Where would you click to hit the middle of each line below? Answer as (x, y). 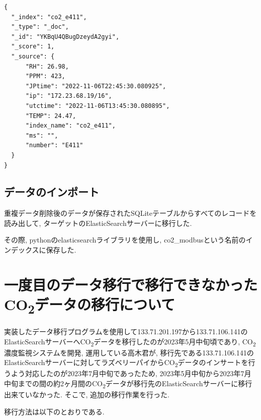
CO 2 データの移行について (90, 306)
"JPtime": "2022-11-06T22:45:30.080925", (96, 86)
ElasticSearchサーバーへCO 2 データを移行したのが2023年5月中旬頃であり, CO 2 (130, 342)
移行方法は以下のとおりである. (54, 411)
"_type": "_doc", (40, 27)
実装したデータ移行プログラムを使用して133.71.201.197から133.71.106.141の (126, 332)
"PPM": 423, (45, 76)
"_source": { (33, 56)
